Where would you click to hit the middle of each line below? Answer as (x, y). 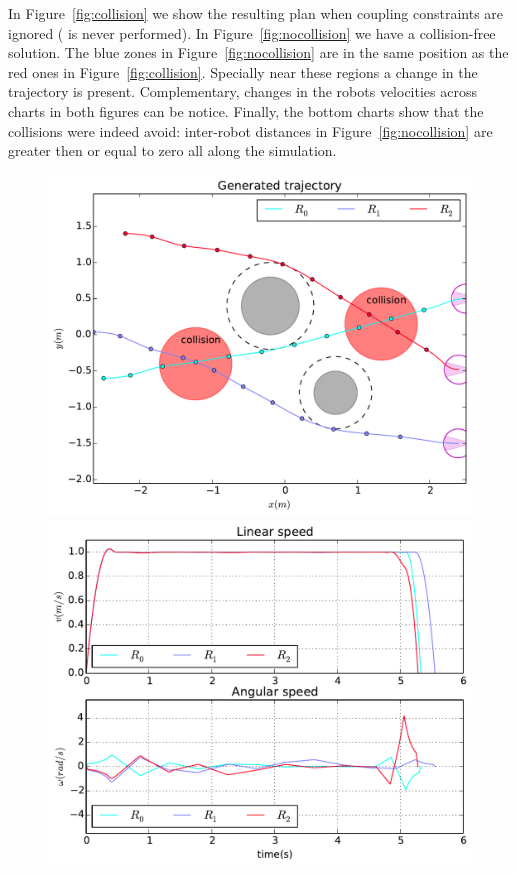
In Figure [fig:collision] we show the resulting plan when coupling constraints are (256, 13)
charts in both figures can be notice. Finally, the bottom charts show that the (246, 110)
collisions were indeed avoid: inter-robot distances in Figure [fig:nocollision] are (250, 130)
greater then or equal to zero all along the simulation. (172, 150)
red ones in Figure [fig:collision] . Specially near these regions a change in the (243, 71)
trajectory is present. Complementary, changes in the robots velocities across (242, 91)
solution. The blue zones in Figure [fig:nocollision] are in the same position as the (258, 52)
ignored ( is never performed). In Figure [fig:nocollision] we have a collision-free (252, 32)
